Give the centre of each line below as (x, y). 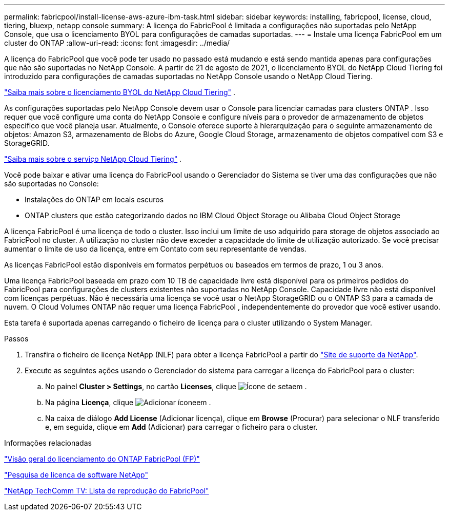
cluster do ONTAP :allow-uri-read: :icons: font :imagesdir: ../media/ (117, 43)
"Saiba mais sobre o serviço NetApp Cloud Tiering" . (93, 159)
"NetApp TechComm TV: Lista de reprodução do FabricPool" (107, 491)
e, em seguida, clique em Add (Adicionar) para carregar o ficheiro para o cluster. (181, 427)
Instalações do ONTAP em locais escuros (94, 199)
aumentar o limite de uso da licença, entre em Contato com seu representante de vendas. (155, 249)
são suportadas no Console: (52, 184)
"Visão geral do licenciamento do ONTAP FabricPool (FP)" (102, 459)
